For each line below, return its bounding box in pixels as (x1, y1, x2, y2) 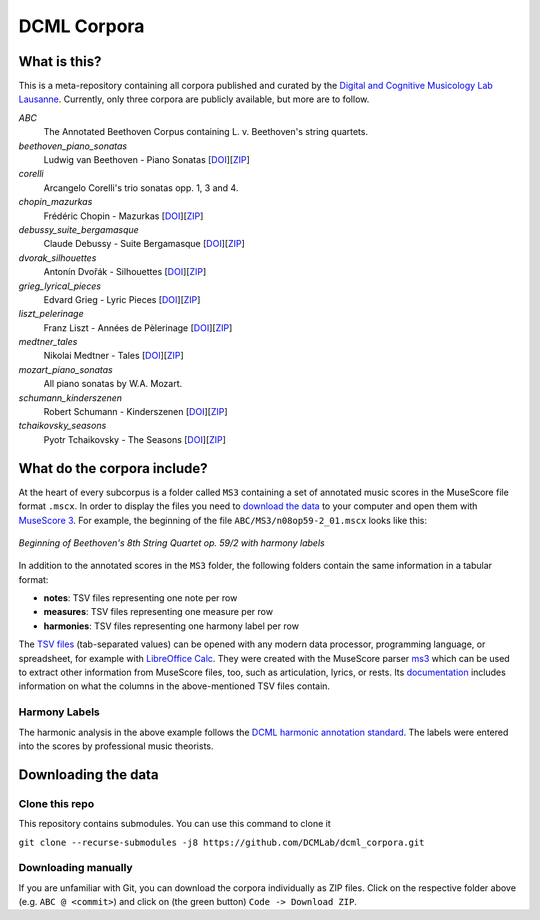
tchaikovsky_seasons (18, 420, 107, 432)
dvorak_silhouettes (18, 251, 97, 264)
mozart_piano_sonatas (18, 363, 114, 375)
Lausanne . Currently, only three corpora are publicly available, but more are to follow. (18, 93, 370, 105)
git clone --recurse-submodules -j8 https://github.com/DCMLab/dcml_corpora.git (18, 836, 425, 848)
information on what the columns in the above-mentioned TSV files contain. (18, 680, 330, 692)
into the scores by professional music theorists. (18, 740, 214, 752)
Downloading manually (18, 861, 134, 875)
